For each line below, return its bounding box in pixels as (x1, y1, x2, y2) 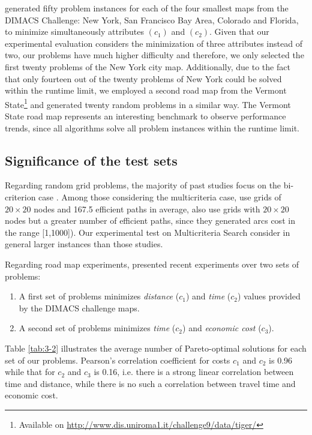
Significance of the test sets (5, 151, 178, 169)
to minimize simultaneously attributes (5, 25, 145, 38)
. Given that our (209, 25, 269, 38)
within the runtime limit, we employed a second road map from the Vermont (5, 84, 287, 97)
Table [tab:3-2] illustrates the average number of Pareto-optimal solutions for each (5, 341, 307, 354)
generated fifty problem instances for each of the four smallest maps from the (5, 2, 289, 14)
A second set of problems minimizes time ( (19, 322, 176, 334)
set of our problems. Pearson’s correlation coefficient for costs (5, 353, 230, 366)
